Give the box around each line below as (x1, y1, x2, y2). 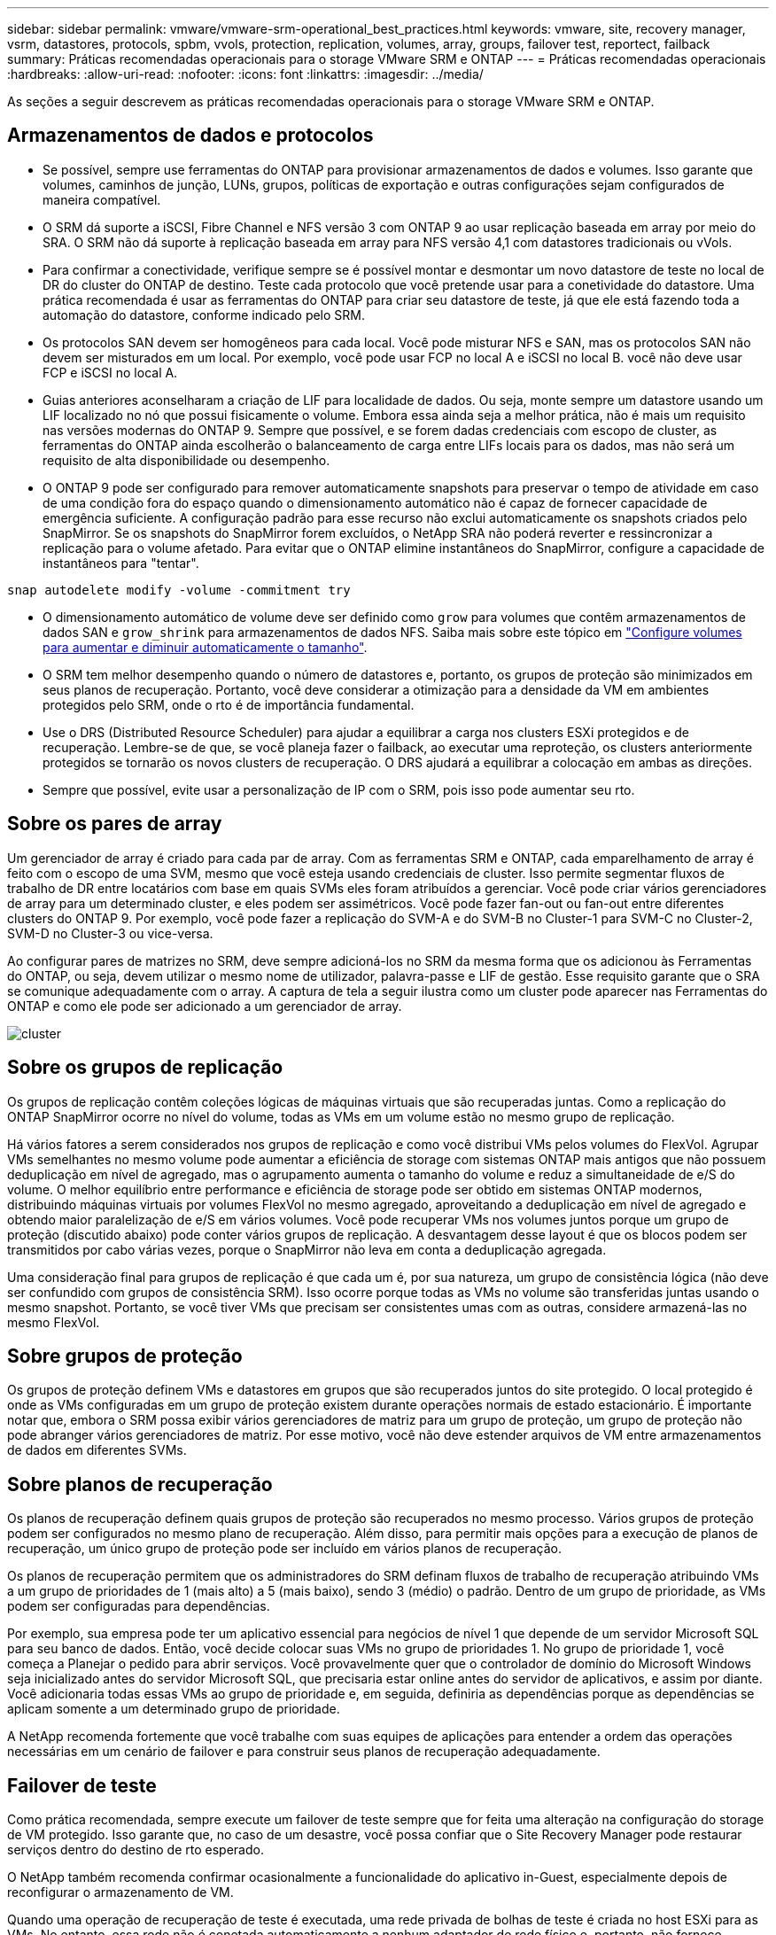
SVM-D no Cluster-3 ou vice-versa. (7, 925, 213, 941)
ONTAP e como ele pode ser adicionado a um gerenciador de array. (7, 998, 402, 1014)
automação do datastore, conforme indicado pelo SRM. (43, 307, 366, 322)
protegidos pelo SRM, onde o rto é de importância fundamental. (43, 696, 415, 712)
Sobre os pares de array (7, 812, 222, 835)
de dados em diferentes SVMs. (7, 1442, 187, 1458)
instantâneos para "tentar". (43, 555, 199, 571)
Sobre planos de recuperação (7, 1473, 273, 1496)
